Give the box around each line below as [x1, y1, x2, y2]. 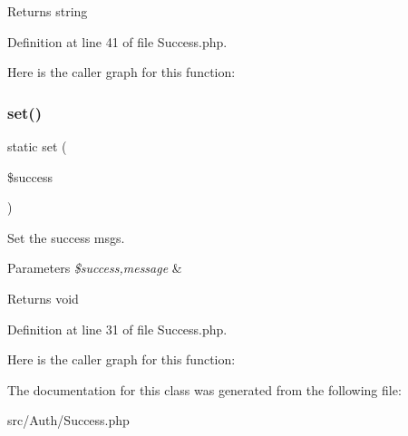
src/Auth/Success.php [7, 411, 130, 430]
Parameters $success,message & [7, 258, 182, 277]
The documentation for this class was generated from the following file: [7, 380, 402, 399]
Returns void [7, 288, 79, 307]
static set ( [7, 137, 67, 155]
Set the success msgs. [7, 228, 125, 247]
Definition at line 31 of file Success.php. [7, 319, 228, 338]
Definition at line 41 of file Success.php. [7, 32, 228, 51]
